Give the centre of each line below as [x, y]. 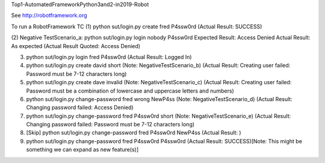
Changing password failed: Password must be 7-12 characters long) [110, 125]
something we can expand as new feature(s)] [82, 150]
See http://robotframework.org [49, 16]
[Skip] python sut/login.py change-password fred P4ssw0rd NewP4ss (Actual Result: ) [134, 133]
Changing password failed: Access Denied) [80, 108]
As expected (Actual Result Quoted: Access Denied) [76, 46]
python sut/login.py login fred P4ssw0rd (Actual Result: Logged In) [109, 57]
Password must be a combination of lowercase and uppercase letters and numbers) [130, 91]
